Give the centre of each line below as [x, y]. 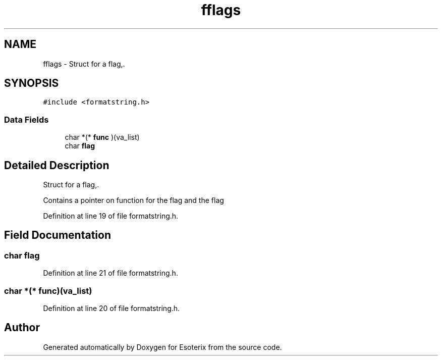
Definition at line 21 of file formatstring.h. [111, 273]
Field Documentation [58, 235]
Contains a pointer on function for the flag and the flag [133, 200]
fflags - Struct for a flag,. [84, 64]
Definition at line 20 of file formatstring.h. [112, 308]
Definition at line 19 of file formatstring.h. [111, 216]
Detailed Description [57, 165]
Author [22, 328]
